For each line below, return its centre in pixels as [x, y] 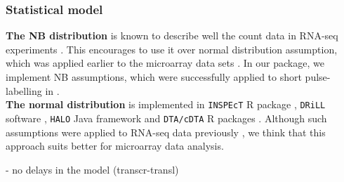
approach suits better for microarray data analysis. [115, 146]
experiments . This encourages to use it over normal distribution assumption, [172, 49]
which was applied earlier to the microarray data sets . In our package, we [165, 63]
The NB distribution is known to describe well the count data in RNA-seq [172, 35]
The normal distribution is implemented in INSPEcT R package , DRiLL [166, 104]
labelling [24, 90]
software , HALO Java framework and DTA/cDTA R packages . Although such [166, 118]
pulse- [318, 77]
